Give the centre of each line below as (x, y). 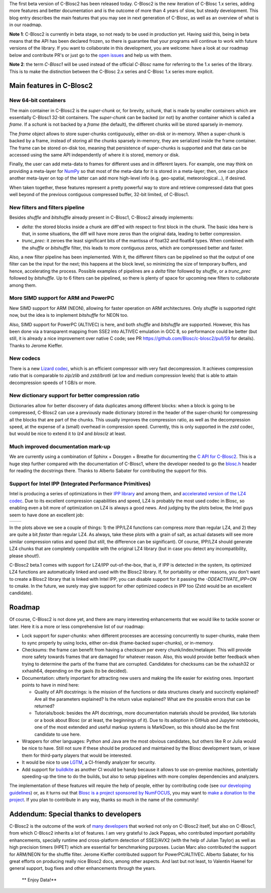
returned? (44, 706)
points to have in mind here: (51, 685)
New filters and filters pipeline (47, 207)
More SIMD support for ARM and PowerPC (62, 298)
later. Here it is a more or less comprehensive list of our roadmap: (77, 627)
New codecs (25, 359)
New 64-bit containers (38, 101)
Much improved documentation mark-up (60, 446)
